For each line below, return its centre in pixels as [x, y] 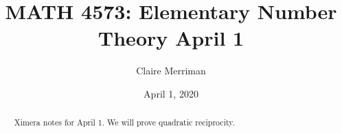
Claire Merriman [171, 71]
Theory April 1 [171, 38]
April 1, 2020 [171, 93]
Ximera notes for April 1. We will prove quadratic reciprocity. [124, 122]
